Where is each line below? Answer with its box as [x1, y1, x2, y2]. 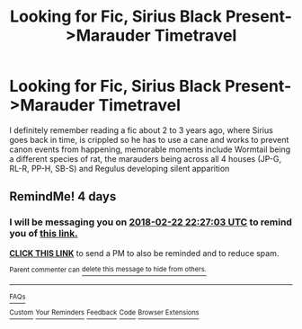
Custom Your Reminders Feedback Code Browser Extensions [9, 308, 200, 317]
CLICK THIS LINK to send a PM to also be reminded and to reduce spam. [9, 247, 280, 258]
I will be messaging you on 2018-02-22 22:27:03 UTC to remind [9, 216, 292, 228]
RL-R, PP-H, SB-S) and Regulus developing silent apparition [9, 163, 230, 173]
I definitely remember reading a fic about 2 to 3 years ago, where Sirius [9, 124, 274, 136]
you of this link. [9, 227, 78, 240]
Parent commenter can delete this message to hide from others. [9, 265, 207, 274]
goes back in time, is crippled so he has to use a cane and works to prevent [9, 134, 289, 145]
